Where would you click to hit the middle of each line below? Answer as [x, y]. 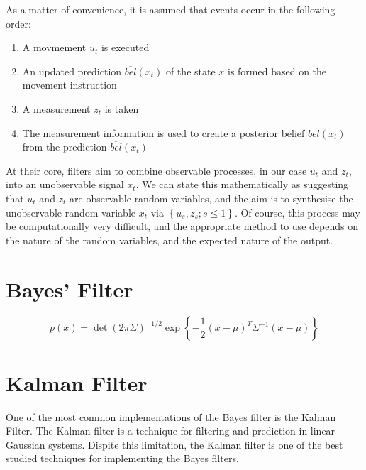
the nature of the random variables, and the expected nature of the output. [170, 240]
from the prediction [65, 147]
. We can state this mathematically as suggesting [242, 184]
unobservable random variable [71, 212]
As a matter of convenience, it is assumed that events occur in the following [171, 9]
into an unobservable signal [65, 184]
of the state [190, 71]
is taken [122, 108]
